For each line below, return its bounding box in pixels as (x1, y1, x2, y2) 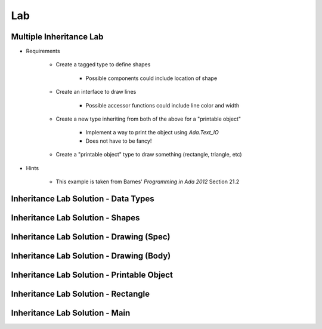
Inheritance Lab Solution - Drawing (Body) (11, 251, 171, 261)
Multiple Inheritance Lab (11, 32, 104, 42)
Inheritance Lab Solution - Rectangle (11, 288, 150, 299)
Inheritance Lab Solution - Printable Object (11, 269, 173, 280)
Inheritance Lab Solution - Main (11, 308, 131, 318)
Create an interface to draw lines (55, 88, 137, 96)
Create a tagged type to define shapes (55, 61, 151, 68)
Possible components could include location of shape (85, 75, 218, 82)
